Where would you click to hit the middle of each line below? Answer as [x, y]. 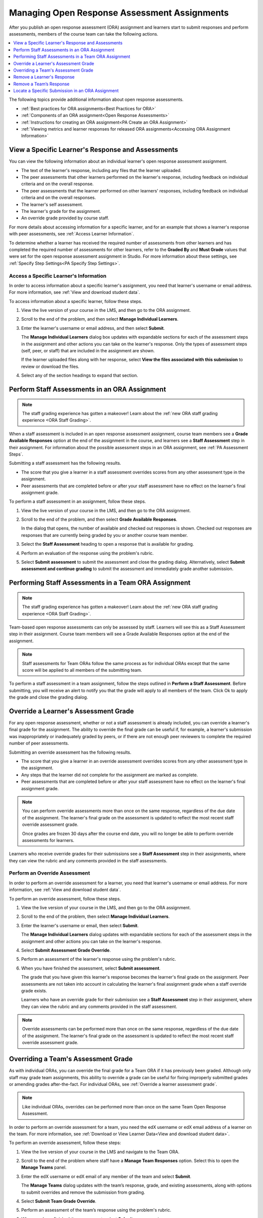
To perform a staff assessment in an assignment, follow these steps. [77, 501]
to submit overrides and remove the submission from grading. [83, 1192]
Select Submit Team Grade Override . [59, 1201]
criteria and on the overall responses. [58, 198]
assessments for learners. [48, 840]
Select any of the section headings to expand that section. [80, 376]
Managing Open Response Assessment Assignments [119, 13]
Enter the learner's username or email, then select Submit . [80, 925]
